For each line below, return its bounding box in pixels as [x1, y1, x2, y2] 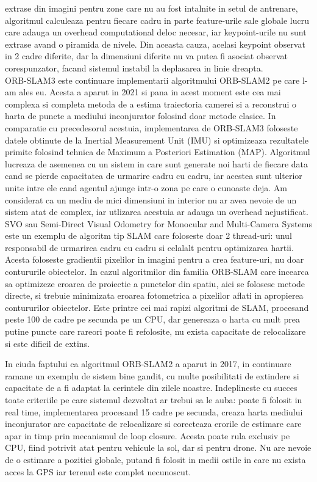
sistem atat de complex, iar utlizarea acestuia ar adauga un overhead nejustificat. [5, 205, 308, 218]
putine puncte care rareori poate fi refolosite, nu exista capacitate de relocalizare [5, 325, 306, 338]
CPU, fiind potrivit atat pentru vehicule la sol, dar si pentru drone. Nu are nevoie [5, 441, 312, 454]
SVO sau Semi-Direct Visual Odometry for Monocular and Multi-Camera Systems [5, 217, 312, 230]
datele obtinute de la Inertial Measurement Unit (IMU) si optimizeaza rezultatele [5, 133, 309, 146]
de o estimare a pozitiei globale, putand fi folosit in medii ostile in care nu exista [5, 453, 306, 466]
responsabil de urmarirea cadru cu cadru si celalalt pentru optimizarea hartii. [5, 241, 294, 254]
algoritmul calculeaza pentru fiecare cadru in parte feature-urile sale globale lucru [5, 13, 309, 26]
